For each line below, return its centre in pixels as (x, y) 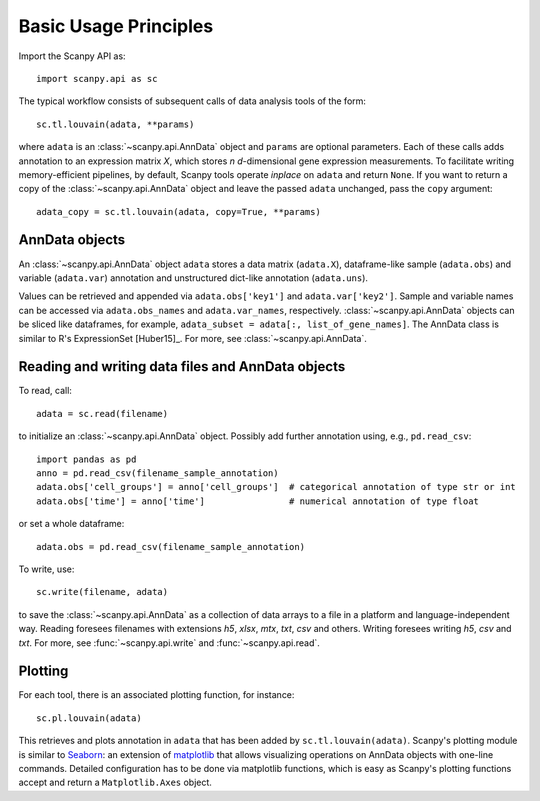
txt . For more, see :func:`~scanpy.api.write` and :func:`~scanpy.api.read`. (169, 642)
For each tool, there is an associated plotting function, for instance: (156, 695)
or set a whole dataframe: (71, 524)
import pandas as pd (86, 459)
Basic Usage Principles (116, 26)
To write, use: (46, 569)
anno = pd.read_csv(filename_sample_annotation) (157, 473)
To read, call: (45, 391)
